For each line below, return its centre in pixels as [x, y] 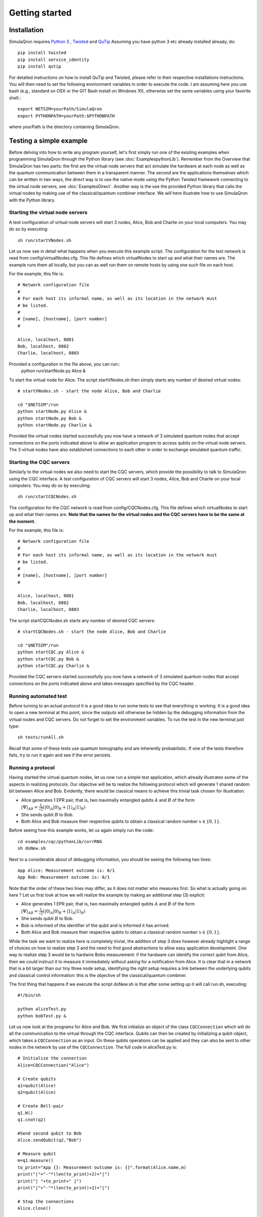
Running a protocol [32, 768]
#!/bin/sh [29, 995]
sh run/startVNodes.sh [45, 240]
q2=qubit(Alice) [37, 1092]
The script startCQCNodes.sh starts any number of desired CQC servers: [82, 620]
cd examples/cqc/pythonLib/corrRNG [60, 841]
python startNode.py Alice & [52, 412]
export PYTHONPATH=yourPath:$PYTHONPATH [66, 116]
